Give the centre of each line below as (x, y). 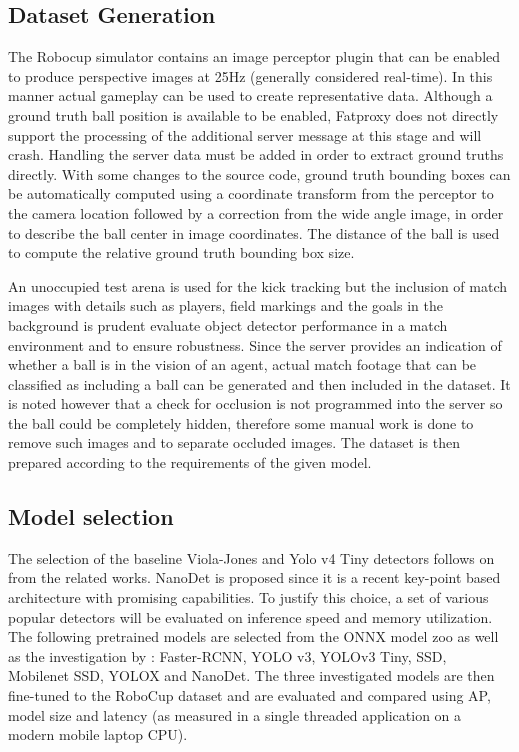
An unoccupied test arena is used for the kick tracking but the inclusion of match (257, 285)
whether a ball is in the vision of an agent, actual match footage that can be (242, 364)
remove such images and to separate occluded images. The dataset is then (234, 442)
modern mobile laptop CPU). (98, 734)
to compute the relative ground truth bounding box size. (181, 252)
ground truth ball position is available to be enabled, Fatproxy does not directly (253, 114)
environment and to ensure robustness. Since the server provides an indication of (255, 344)
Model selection (91, 516)
